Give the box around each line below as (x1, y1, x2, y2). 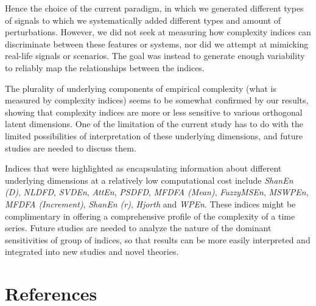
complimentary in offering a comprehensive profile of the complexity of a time (5, 209, 295, 222)
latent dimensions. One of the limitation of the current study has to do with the (5, 117, 304, 130)
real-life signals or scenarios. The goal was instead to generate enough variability (5, 49, 305, 62)
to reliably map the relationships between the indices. (5, 61, 205, 74)
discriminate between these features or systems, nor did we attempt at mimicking (5, 37, 309, 50)
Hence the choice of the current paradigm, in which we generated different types (5, 2, 304, 14)
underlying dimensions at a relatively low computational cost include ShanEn (5, 173, 293, 186)
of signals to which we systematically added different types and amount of (5, 13, 281, 26)
